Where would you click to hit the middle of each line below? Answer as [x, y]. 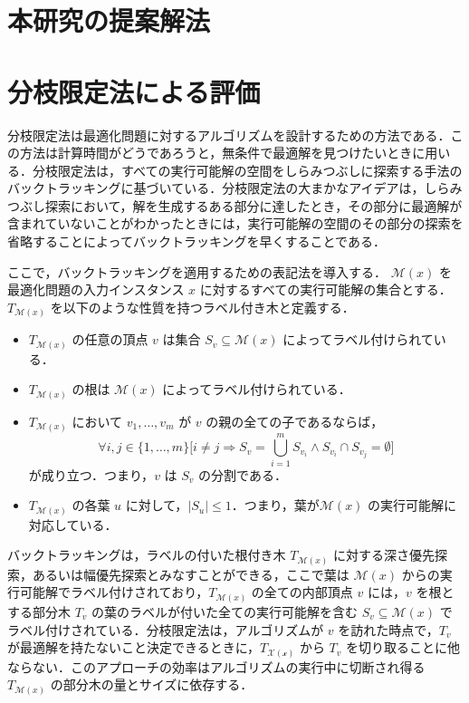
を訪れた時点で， [388, 629]
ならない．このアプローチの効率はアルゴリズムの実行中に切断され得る [216, 666]
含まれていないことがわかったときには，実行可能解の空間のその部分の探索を [235, 223]
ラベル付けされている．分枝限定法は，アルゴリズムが [166, 629]
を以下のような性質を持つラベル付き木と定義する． [202, 307]
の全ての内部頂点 [302, 592]
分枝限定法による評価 [134, 91]
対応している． [73, 524]
